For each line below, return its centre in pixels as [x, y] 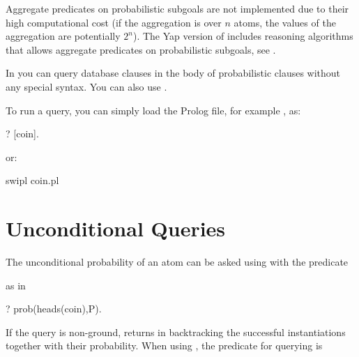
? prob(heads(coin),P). [54, 309]
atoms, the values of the [285, 22]
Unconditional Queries [116, 228]
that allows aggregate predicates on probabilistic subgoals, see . [141, 49]
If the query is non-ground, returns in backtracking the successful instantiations [176, 332]
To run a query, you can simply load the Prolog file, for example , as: [153, 110]
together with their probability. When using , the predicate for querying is [164, 345]
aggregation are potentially [63, 36]
